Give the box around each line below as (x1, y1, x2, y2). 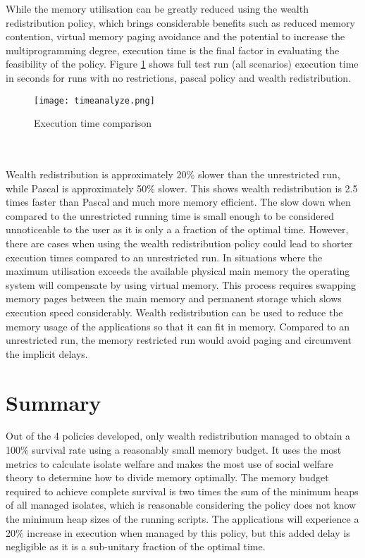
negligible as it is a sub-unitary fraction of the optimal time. (6, 539, 266, 554)
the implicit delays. (6, 346, 88, 361)
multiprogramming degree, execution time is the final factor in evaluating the (6, 42, 340, 57)
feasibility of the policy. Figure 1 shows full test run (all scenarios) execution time (6, 56, 359, 71)
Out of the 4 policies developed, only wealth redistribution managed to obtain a (6, 428, 351, 443)
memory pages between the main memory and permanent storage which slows (6, 291, 342, 306)
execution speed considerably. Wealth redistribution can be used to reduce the (6, 304, 343, 319)
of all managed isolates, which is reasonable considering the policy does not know (6, 497, 357, 512)
